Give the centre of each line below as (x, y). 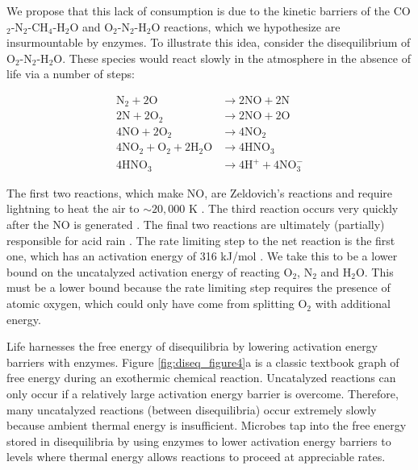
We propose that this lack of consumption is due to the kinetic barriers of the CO (209, 10)
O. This (374, 271)
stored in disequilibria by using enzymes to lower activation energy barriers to (199, 441)
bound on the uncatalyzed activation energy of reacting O (150, 271)
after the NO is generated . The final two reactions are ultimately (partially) (196, 225)
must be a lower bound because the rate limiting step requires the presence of (199, 287)
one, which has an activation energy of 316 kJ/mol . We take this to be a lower (202, 256)
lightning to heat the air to (73, 208)
